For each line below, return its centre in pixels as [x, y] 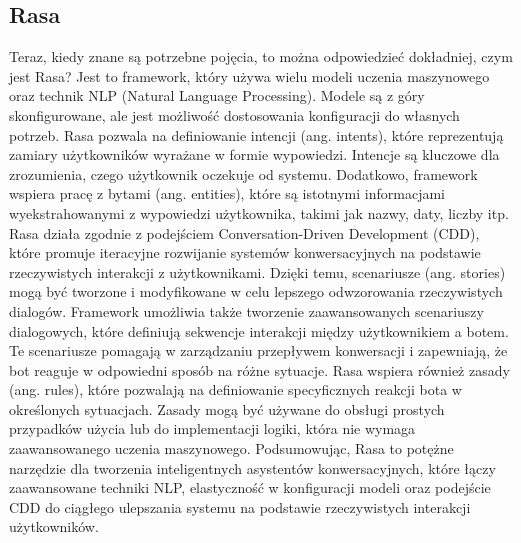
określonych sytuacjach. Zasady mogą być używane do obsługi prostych [227, 408]
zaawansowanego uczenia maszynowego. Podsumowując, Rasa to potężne [231, 448]
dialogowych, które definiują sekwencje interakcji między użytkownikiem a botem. [259, 330]
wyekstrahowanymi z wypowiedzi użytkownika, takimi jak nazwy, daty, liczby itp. [259, 212]
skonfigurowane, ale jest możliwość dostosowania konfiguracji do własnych [234, 114]
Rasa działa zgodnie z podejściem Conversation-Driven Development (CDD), [244, 232]
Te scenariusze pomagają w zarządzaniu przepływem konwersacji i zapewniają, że [258, 350]
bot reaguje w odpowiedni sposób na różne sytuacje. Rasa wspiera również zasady [259, 369]
